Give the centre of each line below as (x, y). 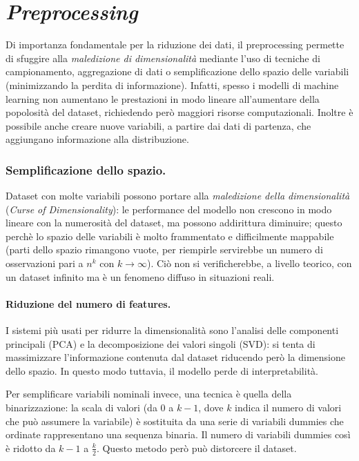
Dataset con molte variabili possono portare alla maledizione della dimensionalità (178, 196)
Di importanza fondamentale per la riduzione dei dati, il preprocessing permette (175, 45)
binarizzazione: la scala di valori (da (81, 408)
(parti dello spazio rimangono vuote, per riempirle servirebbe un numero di (164, 249)
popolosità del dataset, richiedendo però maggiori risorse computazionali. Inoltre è (179, 112)
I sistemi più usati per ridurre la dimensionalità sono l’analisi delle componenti (172, 330)
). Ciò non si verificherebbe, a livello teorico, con (249, 263)
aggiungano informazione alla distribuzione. (97, 139)
